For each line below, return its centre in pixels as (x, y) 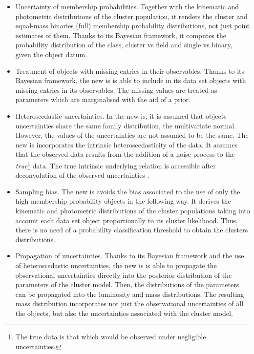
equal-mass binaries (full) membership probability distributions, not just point (133, 26)
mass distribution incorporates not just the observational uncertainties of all (129, 303)
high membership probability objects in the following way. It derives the (123, 201)
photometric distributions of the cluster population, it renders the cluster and (131, 16)
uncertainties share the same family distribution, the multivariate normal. (126, 125)
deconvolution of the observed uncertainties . (82, 175)
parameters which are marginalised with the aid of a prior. (103, 99)
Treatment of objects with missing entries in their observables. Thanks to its (130, 71)
